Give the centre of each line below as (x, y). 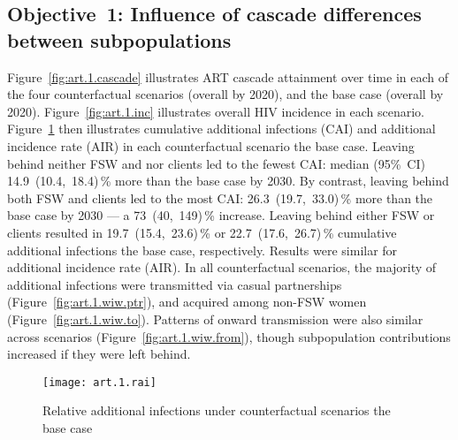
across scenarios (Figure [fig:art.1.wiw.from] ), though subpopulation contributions (229, 336)
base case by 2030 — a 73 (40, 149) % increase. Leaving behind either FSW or (221, 215)
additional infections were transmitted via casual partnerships (175, 284)
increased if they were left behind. (99, 354)
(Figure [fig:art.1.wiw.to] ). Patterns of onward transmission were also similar (215, 319)
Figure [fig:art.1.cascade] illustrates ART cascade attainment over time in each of (228, 76)
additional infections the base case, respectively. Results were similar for (202, 250)
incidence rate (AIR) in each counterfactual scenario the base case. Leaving (211, 145)
